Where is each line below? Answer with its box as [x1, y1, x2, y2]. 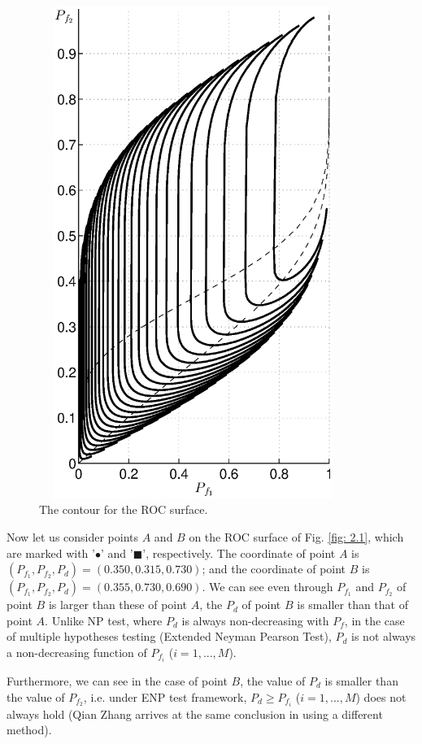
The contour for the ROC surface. [39, 501, 208, 518]
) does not [355, 688, 407, 705]
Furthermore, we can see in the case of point [7, 672, 228, 689]
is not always [351, 628, 416, 645]
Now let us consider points [7, 528, 139, 545]
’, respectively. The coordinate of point [142, 544, 336, 561]
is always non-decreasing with [181, 611, 329, 629]
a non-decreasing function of [7, 643, 147, 660]
